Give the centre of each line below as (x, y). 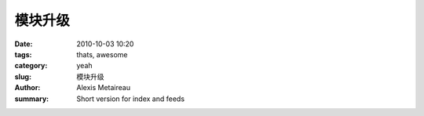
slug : (23, 76)
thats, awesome (102, 54)
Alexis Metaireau (104, 88)
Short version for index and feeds (130, 99)
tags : (23, 54)
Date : (24, 44)
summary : (32, 99)
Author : (27, 88)
